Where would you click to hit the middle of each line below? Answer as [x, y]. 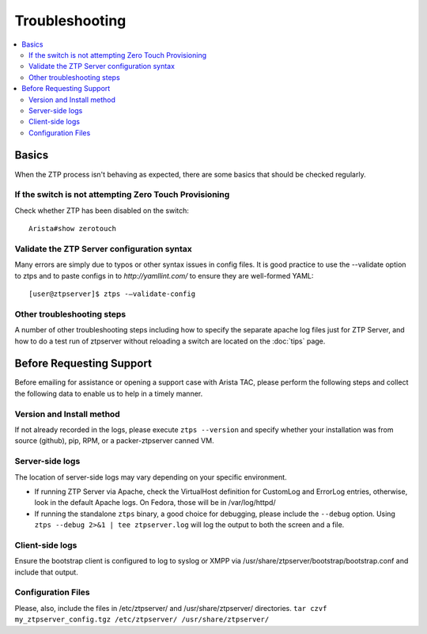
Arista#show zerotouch [73, 229]
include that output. [46, 572]
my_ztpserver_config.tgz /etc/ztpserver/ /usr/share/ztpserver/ [142, 620]
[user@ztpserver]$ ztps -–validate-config [112, 294]
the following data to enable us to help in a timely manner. [109, 393]
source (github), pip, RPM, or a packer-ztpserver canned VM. [114, 441]
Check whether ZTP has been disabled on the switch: [102, 211]
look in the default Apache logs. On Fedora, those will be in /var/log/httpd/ [155, 503]
